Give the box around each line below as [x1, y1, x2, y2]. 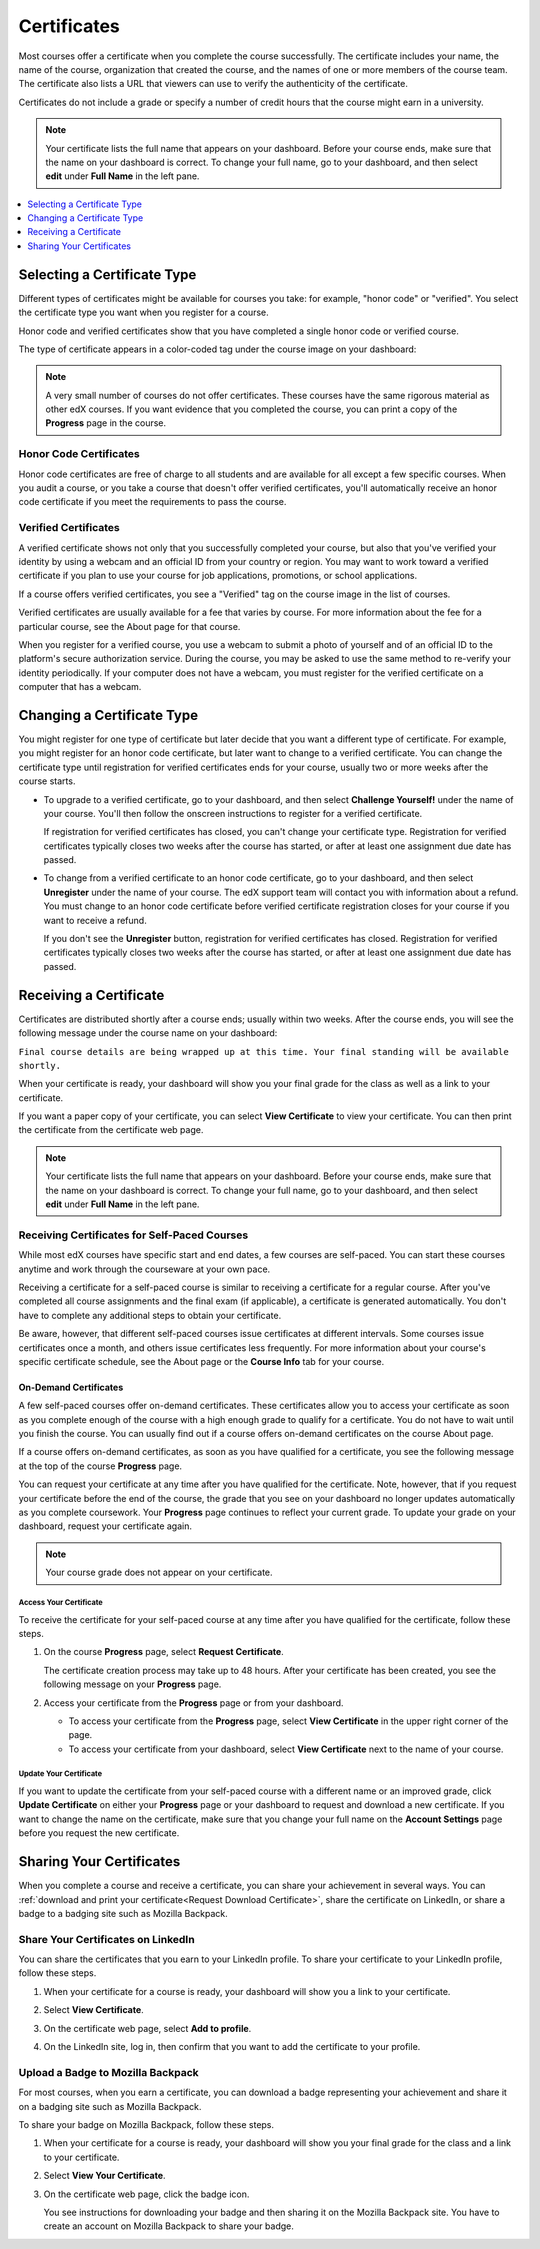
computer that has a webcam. [18, 681, 142, 693]
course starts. [18, 775, 76, 787]
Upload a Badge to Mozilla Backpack [18, 2065, 199, 2079]
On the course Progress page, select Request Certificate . [43, 1646, 284, 1658]
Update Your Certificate [18, 1769, 103, 1779]
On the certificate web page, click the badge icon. [43, 2188, 250, 2200]
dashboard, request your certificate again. [18, 1520, 192, 1532]
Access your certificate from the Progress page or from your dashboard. [43, 1696, 344, 1709]
